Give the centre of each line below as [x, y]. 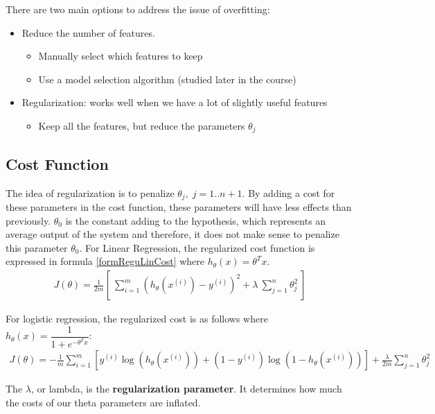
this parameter [37, 247]
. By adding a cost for [288, 192]
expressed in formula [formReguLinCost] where [105, 261]
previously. [28, 220]
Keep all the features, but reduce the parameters [142, 125]
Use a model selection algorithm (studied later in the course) [167, 79]
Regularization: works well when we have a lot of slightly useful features [175, 102]
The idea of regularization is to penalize [90, 192]
